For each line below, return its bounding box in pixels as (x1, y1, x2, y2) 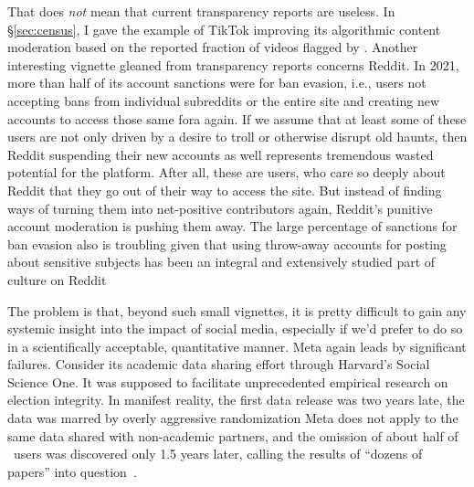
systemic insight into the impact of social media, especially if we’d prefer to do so (7, 319, 463, 338)
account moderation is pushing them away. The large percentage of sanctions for (7, 217, 458, 236)
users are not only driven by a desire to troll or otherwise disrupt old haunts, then (7, 127, 468, 146)
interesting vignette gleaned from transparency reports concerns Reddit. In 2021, (7, 55, 459, 74)
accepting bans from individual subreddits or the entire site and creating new (7, 90, 440, 110)
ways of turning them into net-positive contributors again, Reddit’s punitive (7, 198, 433, 217)
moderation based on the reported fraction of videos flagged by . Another (7, 37, 418, 57)
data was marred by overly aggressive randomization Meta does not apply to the (7, 408, 458, 428)
